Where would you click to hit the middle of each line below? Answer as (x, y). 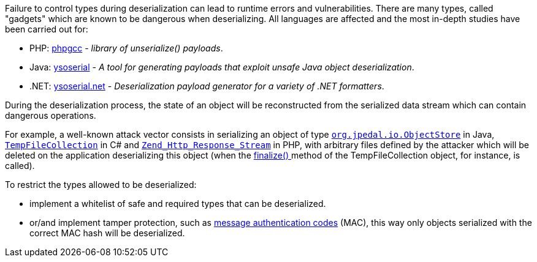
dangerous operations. (51, 115)
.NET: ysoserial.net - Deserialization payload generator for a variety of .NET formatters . (207, 86)
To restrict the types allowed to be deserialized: (101, 185)
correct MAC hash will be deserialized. (107, 233)
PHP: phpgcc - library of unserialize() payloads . (126, 48)
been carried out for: (47, 29)
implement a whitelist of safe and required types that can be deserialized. (178, 204)
